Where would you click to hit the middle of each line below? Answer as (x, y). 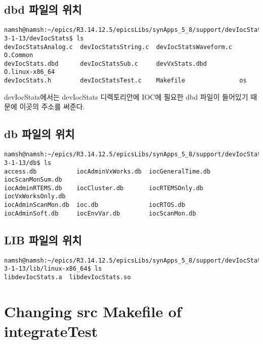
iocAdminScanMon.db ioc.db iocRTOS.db (95, 205)
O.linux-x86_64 (30, 72)
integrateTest (51, 331)
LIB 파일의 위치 (43, 240)
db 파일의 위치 (39, 134)
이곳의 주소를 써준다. (52, 106)
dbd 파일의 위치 (43, 9)
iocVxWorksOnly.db (35, 197)
